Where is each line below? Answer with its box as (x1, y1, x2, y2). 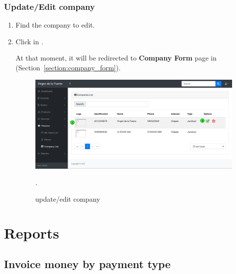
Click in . (15, 36, 43, 46)
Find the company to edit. (15, 20, 95, 30)
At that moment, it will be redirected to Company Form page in (15, 53, 217, 63)
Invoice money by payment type (4, 256, 171, 272)
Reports (4, 222, 59, 243)
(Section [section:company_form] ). (15, 62, 121, 72)
